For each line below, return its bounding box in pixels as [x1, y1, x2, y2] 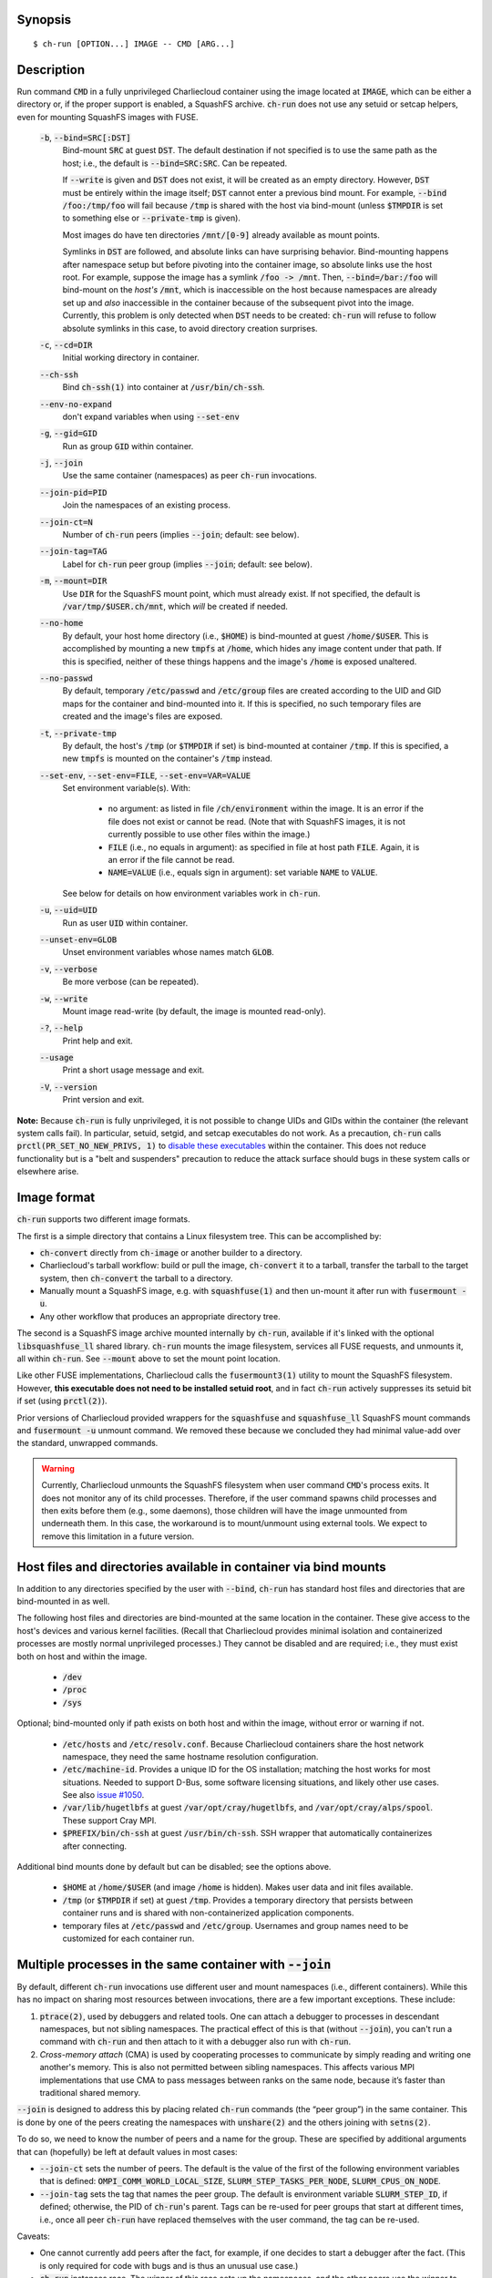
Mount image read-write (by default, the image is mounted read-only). [62, 1005, 327, 1016]
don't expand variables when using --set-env [62, 411, 241, 422]
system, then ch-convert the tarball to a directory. [39, 1272, 233, 1284]
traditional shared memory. [39, 2088, 141, 2098]
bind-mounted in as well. [16, 1596, 110, 1607]
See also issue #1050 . [62, 1790, 145, 1801]
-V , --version [39, 1081, 97, 1093]
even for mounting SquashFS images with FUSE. [16, 111, 200, 122]
